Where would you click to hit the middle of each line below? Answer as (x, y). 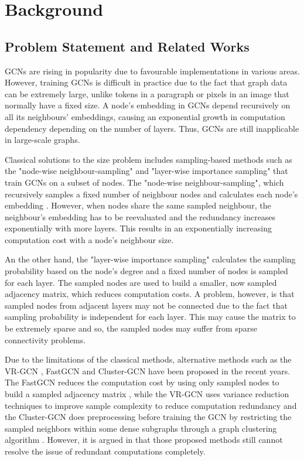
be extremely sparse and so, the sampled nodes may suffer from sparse (131, 328)
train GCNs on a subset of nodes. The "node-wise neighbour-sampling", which (144, 182)
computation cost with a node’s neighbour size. (89, 239)
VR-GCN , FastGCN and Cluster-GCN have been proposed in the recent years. (148, 370)
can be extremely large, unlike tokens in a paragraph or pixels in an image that (147, 93)
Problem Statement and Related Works (127, 46)
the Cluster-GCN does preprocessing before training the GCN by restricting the (148, 417)
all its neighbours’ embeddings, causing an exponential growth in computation (145, 116)
